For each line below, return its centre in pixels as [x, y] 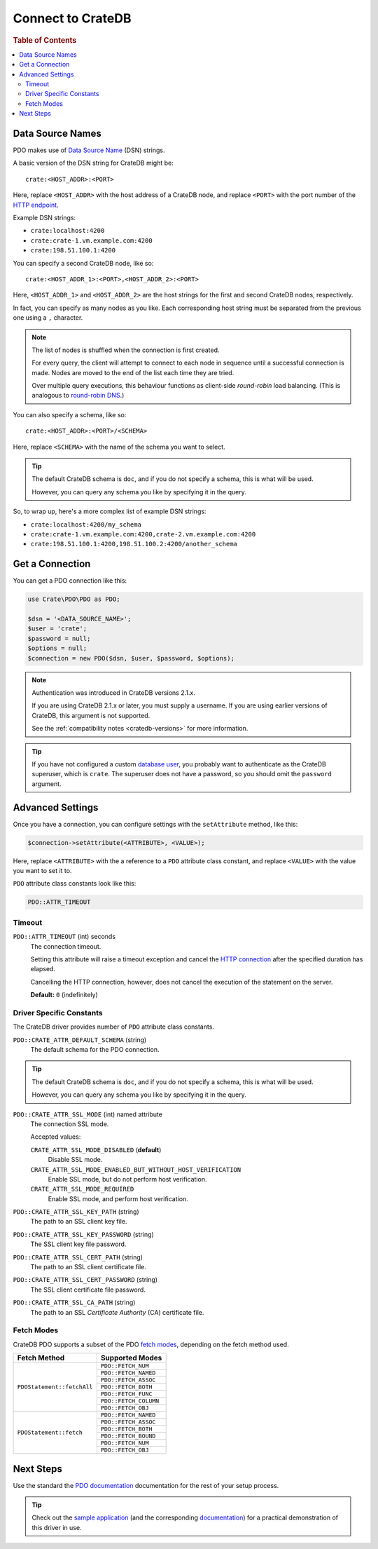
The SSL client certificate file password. [88, 1290]
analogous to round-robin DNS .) [78, 395]
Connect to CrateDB [72, 18]
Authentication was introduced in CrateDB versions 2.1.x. [113, 693]
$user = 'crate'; [57, 629]
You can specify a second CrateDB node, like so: [83, 263]
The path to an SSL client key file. [79, 1222]
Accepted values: [56, 1137]
